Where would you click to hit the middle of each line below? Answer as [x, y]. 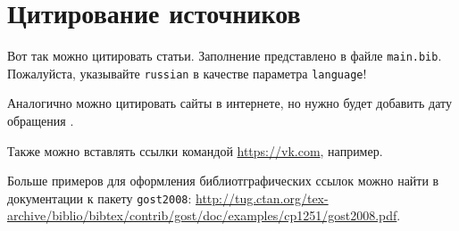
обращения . [41, 121]
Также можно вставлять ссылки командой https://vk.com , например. [195, 150]
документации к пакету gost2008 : [100, 198]
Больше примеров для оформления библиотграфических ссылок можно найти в [223, 181]
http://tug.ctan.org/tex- [262, 198]
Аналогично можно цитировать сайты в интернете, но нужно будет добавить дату [229, 103]
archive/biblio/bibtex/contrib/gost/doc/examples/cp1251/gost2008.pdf [202, 215]
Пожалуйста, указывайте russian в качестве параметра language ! [187, 73]
